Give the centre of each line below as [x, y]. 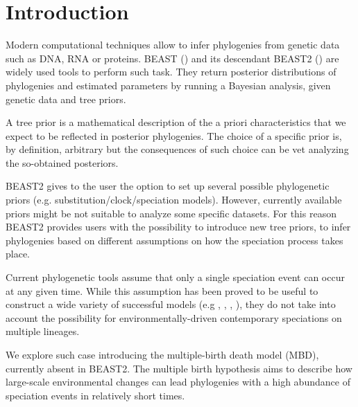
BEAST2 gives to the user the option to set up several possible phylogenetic [168, 186]
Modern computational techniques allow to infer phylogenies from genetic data [173, 45]
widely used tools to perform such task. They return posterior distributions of [171, 72]
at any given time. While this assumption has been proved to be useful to [162, 290]
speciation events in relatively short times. [95, 395]
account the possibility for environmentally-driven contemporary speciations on [174, 317]
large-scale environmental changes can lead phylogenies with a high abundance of [178, 382]
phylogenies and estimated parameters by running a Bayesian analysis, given [168, 85]
